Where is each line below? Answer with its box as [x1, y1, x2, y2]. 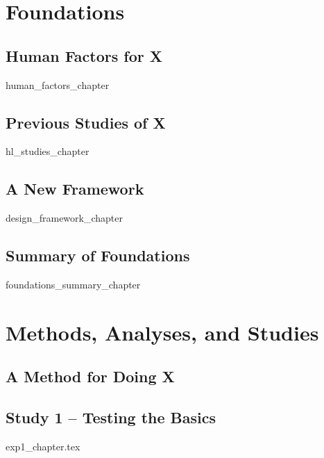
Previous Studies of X [6, 111, 166, 133]
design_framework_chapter [6, 211, 123, 225]
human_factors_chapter [6, 77, 110, 92]
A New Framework [6, 178, 144, 199]
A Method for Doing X [6, 366, 175, 387]
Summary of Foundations [6, 245, 190, 266]
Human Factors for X [6, 44, 162, 66]
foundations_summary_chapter [6, 277, 141, 291]
